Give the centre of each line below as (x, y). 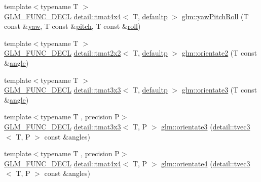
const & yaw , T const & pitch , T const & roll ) (72, 26)
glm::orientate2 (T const (219, 53)
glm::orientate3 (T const (219, 90)
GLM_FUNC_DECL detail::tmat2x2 (63, 53)
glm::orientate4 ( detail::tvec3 (206, 163)
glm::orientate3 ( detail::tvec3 (206, 126)
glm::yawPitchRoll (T (215, 16)
